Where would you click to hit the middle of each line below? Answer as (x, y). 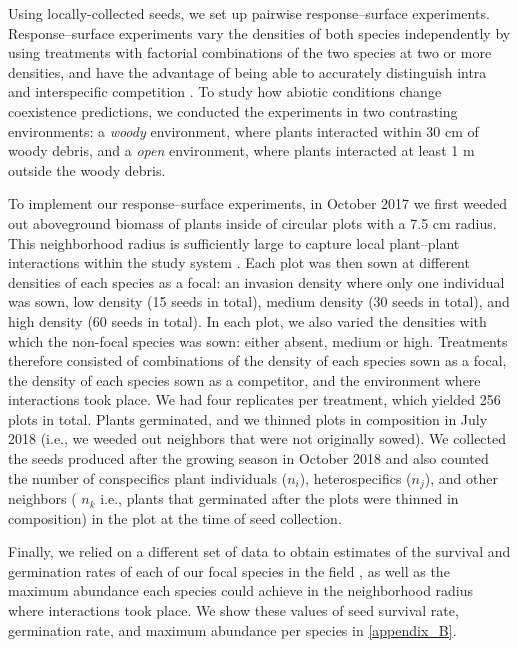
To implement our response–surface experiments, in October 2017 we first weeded (258, 203)
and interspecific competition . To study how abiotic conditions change (225, 91)
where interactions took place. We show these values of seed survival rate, (233, 610)
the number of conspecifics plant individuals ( (148, 477)
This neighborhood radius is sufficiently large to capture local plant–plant (234, 242)
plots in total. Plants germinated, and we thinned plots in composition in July (248, 418)
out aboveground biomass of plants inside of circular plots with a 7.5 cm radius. (252, 222)
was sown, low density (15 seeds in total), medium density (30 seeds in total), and (259, 301)
